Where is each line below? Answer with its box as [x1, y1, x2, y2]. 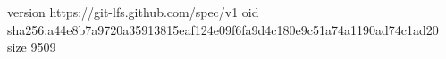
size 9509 [7, 38, 56, 56]
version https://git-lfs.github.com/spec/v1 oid [7, 3, 259, 21]
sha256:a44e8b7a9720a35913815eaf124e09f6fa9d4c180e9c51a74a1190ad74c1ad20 [7, 20, 439, 38]
